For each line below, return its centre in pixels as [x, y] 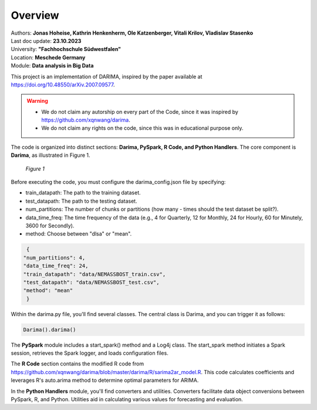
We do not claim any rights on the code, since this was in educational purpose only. [142, 128]
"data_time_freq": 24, [56, 266]
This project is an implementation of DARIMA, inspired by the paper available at [107, 76]
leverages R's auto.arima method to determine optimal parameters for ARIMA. [105, 380]
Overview [35, 15]
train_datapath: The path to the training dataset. [83, 193]
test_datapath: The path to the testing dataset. [81, 201]
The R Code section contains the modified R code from [77, 364]
